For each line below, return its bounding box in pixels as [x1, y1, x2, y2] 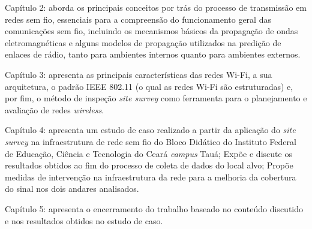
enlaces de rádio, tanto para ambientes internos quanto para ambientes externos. [5, 48, 301, 61]
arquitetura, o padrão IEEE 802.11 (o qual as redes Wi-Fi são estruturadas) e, [5, 80, 293, 92]
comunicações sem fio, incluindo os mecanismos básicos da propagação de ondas [5, 25, 298, 37]
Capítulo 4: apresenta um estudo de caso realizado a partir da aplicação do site [5, 123, 296, 136]
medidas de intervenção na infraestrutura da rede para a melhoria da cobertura [5, 170, 296, 183]
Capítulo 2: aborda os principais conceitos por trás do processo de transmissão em [5, 1, 307, 13]
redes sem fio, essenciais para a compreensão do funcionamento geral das [5, 13, 271, 25]
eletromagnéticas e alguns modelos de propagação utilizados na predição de [5, 36, 281, 49]
